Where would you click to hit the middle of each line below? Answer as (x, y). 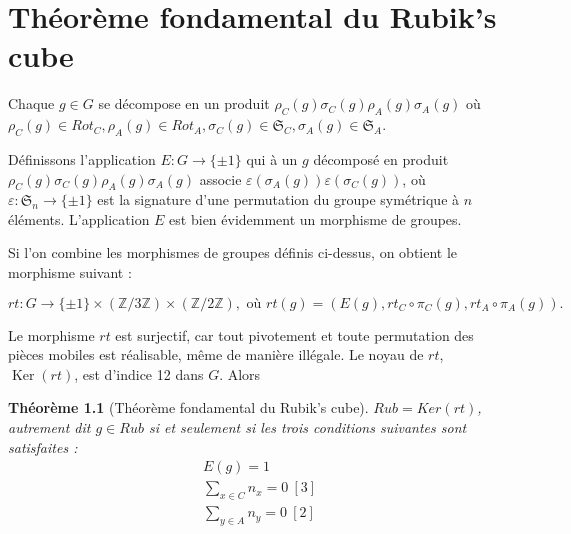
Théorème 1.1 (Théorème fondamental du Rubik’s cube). (188, 407)
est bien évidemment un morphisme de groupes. (315, 218)
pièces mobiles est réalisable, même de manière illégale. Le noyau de (216, 354)
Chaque (31, 103)
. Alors (240, 373)
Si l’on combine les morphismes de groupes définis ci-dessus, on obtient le (233, 252)
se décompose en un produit (184, 103)
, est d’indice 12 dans (139, 373)
